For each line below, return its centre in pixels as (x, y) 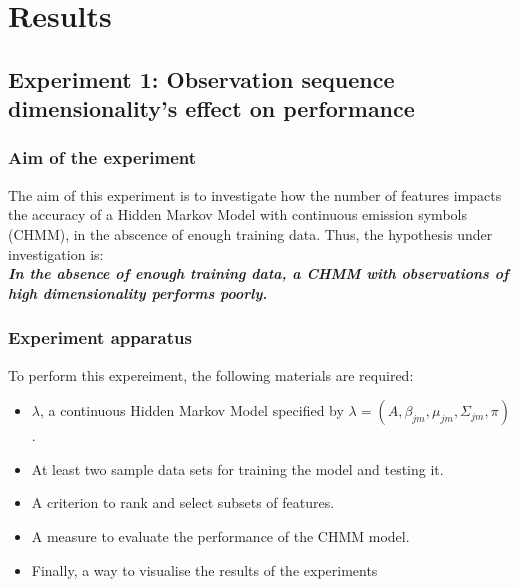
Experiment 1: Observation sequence (201, 78)
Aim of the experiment (102, 157)
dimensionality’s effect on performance (211, 108)
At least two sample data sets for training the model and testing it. (237, 468)
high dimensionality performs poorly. (138, 292)
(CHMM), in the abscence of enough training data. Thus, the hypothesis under (250, 233)
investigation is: (56, 253)
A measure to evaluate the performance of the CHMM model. (220, 535)
